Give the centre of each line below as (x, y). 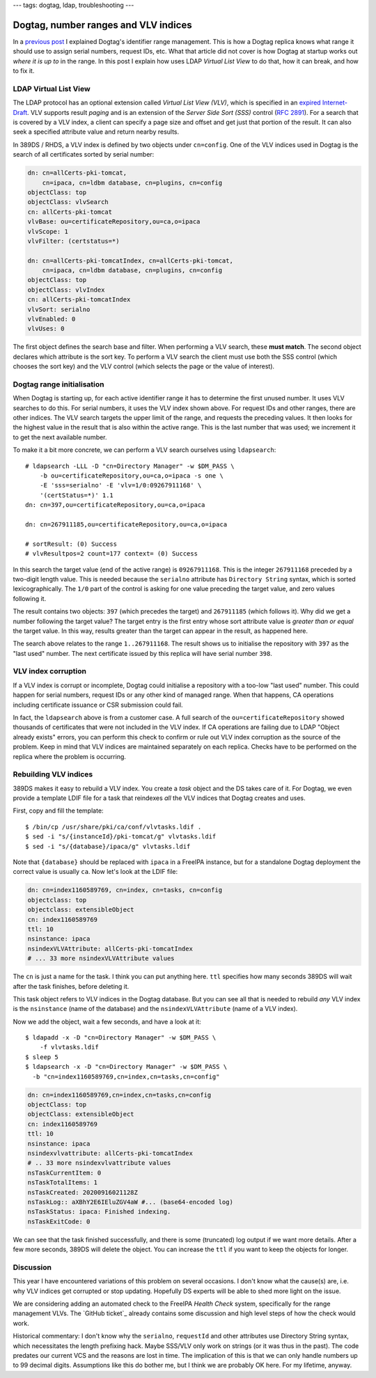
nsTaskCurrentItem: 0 (64, 1173)
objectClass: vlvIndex (66, 290)
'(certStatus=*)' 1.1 (77, 495)
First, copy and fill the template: (58, 811)
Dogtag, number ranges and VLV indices (102, 25)
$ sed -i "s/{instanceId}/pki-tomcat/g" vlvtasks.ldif (121, 837)
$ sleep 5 (42, 1057)
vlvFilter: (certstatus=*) (73, 241)
